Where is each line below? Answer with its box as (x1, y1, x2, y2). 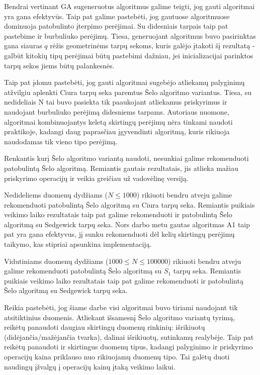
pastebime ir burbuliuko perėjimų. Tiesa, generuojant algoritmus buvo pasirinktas (4, 30, 256, 41)
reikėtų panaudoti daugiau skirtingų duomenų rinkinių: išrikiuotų (4, 322, 205, 332)
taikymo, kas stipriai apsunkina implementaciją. (4, 239, 152, 249)
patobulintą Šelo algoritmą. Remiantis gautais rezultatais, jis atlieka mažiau (4, 162, 238, 173)
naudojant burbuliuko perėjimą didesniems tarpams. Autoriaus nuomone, (4, 106, 229, 117)
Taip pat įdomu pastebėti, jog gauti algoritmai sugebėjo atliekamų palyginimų (4, 77, 245, 87)
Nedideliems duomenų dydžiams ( (4, 190, 108, 200)
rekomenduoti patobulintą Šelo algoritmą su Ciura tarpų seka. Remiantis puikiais (4, 199, 255, 210)
